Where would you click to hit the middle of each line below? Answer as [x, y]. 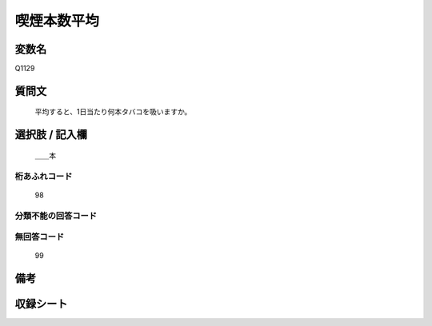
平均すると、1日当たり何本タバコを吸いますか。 [113, 112]
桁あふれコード [44, 176]
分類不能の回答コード [56, 216]
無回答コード [40, 237]
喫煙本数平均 [57, 21]
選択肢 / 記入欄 [51, 135]
